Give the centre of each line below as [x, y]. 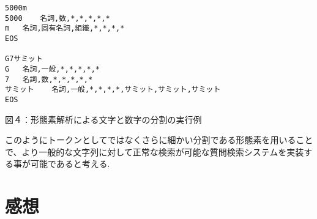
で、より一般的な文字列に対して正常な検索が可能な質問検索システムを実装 [155, 151]
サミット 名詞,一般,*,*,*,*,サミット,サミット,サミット [113, 90]
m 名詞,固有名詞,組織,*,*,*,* [65, 28]
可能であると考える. [70, 164]
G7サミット [24, 59]
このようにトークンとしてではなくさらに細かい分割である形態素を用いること [159, 140]
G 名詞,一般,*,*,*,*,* [52, 69]
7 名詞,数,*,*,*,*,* [49, 79]
